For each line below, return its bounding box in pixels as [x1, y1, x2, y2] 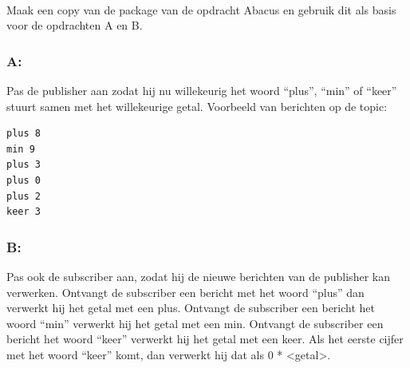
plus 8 [6, 128, 41, 140]
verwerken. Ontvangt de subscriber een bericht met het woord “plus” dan [6, 283, 365, 300]
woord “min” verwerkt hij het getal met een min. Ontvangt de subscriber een [6, 315, 384, 331]
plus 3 [6, 159, 41, 171]
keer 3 [6, 206, 41, 218]
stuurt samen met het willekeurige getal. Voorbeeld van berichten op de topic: [6, 97, 388, 114]
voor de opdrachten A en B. [6, 17, 143, 34]
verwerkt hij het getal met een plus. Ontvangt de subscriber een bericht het [6, 299, 376, 316]
